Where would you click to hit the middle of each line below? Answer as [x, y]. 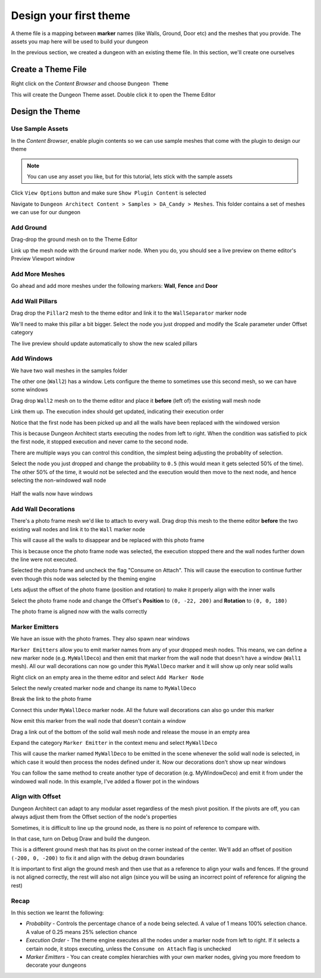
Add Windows [32, 359]
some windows [29, 390]
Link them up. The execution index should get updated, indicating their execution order [117, 412]
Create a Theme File [49, 69]
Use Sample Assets [40, 129]
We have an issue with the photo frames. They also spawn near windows [100, 639]
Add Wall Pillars [34, 301]
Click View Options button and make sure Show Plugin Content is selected [108, 193]
